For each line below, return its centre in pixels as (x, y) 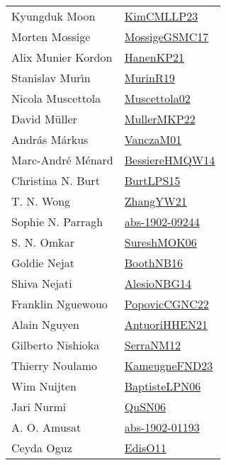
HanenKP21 (154, 57)
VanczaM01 (153, 139)
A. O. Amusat (46, 427)
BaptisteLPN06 (163, 386)
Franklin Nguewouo (60, 304)
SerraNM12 (152, 345)
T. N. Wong (41, 201)
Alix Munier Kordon (62, 57)
